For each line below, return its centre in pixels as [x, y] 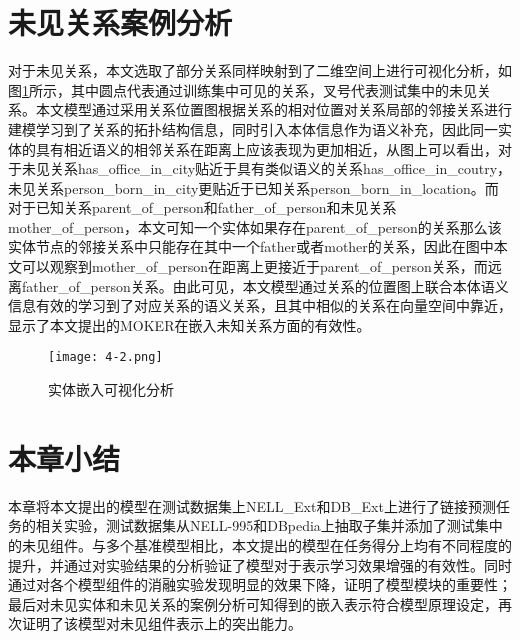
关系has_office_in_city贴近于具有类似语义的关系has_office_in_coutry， [280, 168]
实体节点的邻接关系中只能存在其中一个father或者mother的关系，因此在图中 [251, 246]
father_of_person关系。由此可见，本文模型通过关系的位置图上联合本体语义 [265, 285]
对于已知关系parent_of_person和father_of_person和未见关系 [202, 207]
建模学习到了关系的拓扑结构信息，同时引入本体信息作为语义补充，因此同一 [253, 128]
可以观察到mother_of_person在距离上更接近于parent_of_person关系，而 [254, 266]
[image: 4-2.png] [105, 357]
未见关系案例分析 [120, 22]
